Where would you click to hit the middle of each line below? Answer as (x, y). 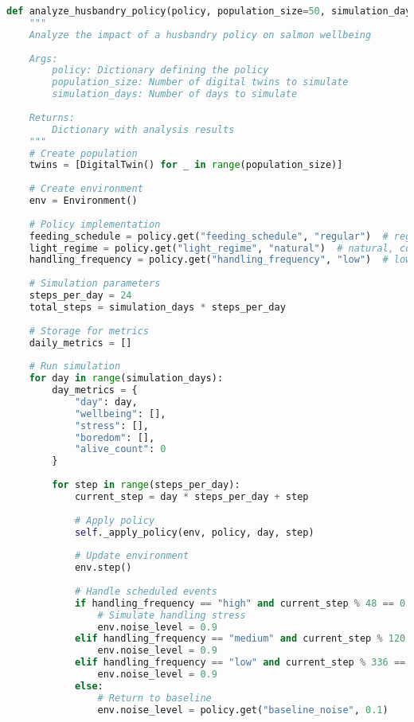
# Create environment (86, 189)
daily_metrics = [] (80, 343)
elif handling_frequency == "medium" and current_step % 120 (240, 639)
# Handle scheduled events (146, 591)
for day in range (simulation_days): (126, 379)
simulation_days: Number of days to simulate (175, 94)
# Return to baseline (154, 698)
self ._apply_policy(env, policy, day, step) (194, 532)
